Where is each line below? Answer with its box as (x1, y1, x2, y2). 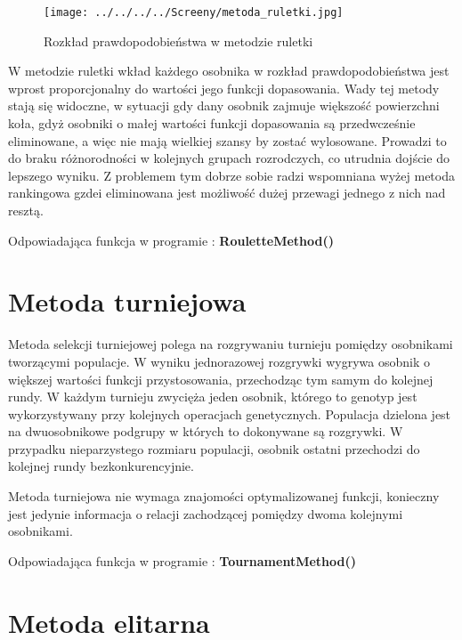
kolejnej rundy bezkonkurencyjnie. (8, 457, 194, 475)
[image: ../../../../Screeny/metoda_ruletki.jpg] (44, 6, 344, 19)
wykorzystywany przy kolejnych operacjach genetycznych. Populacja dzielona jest (8, 404, 451, 423)
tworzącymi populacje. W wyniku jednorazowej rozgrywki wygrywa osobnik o (8, 352, 430, 370)
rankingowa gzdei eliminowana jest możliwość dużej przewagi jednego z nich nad (8, 183, 446, 202)
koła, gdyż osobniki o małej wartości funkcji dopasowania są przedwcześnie (8, 114, 416, 133)
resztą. (8, 201, 44, 219)
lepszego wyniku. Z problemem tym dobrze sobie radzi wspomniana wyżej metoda (8, 166, 455, 184)
